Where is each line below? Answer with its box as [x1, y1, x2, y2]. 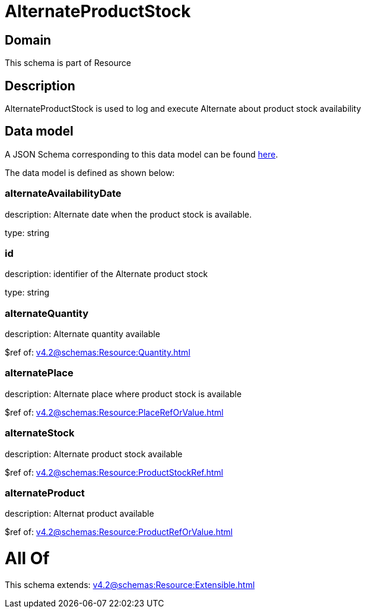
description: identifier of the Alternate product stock [5, 269, 208, 279]
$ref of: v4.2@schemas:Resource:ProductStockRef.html [5, 467, 224, 477]
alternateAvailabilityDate [5, 187, 122, 200]
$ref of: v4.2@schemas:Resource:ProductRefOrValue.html [5, 527, 233, 537]
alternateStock [5, 427, 75, 439]
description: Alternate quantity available [5, 329, 160, 339]
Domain [5, 32, 52, 48]
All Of [5, 548, 50, 569]
